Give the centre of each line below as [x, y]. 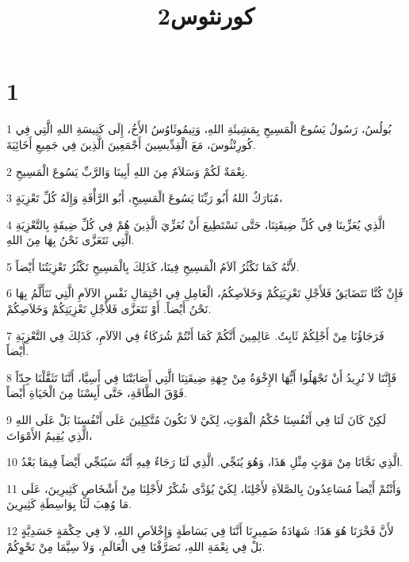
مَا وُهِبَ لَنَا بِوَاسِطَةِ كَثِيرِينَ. [69, 504]
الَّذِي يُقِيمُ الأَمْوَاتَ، [50, 435]
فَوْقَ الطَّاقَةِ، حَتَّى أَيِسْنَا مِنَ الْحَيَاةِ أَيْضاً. [97, 393]
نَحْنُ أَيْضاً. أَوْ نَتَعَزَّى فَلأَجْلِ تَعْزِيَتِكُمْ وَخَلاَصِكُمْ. [109, 309]
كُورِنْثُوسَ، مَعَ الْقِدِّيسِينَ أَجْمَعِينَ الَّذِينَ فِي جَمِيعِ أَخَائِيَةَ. [131, 144]
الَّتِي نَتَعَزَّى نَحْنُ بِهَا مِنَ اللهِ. [71, 240]
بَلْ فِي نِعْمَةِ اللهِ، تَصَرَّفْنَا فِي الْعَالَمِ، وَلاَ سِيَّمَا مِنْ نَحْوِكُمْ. [136, 546]
